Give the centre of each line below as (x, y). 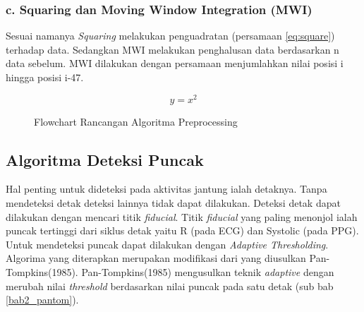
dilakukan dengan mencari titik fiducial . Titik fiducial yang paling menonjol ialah (182, 216)
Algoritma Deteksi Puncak (105, 159)
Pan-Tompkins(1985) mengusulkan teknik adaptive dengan (208, 272)
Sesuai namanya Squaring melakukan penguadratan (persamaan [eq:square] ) (170, 36)
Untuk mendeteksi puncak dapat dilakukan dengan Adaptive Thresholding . (167, 244)
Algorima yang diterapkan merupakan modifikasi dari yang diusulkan (156, 258)
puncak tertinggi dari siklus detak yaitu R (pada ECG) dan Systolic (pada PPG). (182, 230)
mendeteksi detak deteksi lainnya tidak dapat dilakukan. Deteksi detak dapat (173, 203)
